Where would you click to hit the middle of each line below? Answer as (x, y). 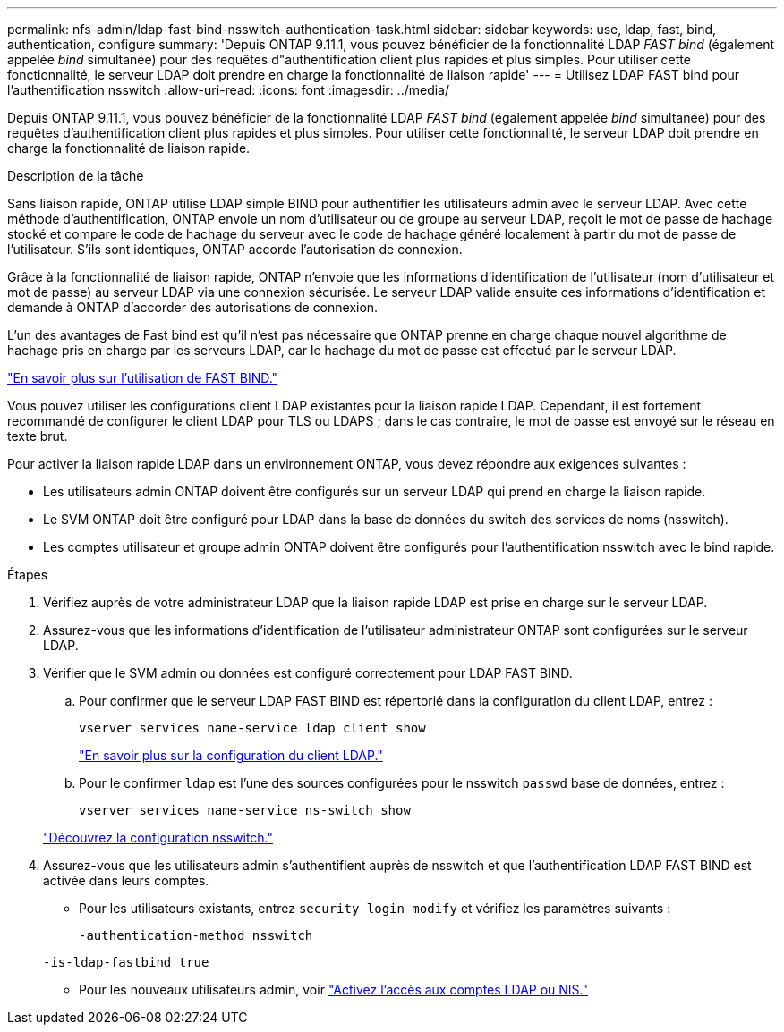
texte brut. (38, 436)
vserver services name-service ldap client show (252, 728)
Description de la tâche (76, 176)
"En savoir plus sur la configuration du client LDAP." (231, 755)
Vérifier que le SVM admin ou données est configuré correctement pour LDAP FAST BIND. (308, 673)
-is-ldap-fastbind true (126, 962)
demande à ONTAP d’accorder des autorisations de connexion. (193, 307)
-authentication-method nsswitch (196, 935)
